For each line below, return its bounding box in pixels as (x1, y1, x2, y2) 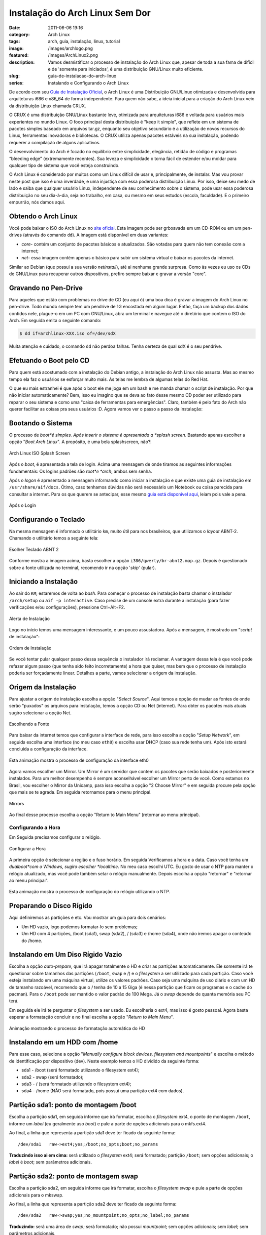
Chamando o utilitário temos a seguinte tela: (9, 535, 99, 541)
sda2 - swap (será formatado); (21, 1074, 84, 1080)
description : (9, 59, 35, 65)
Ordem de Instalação (9, 645, 52, 651)
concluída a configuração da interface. (9, 746, 88, 752)
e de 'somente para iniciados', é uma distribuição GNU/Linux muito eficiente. (48, 66, 204, 72)
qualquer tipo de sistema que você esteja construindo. (9, 162, 120, 168)
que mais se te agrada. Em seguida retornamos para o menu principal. (9, 789, 152, 795)
